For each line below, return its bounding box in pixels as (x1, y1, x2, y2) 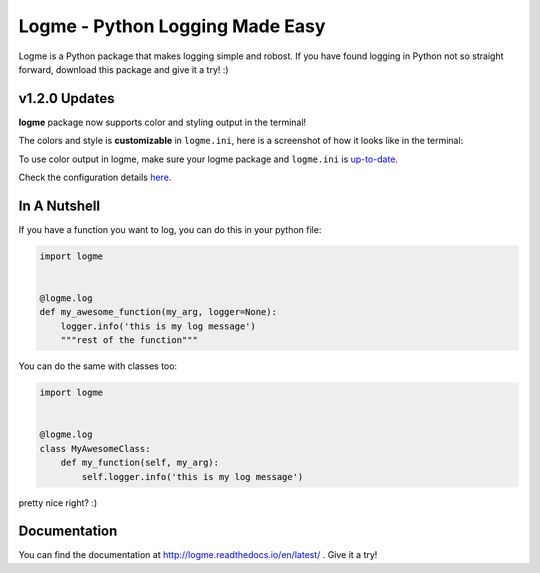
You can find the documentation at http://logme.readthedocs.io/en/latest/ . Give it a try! (18, 549, 378, 561)
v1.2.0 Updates (18, 90, 115, 107)
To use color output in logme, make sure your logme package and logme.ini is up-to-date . (18, 153, 399, 165)
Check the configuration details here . (18, 171, 172, 184)
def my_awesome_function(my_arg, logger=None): (39, 306, 277, 318)
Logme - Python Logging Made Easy (18, 15, 326, 37)
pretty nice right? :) (18, 496, 98, 509)
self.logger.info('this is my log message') (81, 471, 304, 482)
